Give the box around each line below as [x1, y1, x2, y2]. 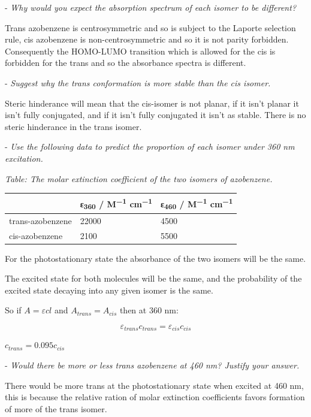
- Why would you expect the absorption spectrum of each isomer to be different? [5, 1, 297, 13]
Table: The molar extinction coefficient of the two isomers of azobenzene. [5, 172, 273, 185]
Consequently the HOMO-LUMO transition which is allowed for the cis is [5, 44, 276, 57]
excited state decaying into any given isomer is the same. [5, 283, 213, 296]
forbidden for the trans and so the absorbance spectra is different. [5, 56, 246, 69]
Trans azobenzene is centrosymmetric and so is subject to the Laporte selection [5, 21, 296, 34]
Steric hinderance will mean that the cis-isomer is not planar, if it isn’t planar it [5, 96, 299, 109]
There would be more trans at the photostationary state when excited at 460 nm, [5, 379, 304, 391]
